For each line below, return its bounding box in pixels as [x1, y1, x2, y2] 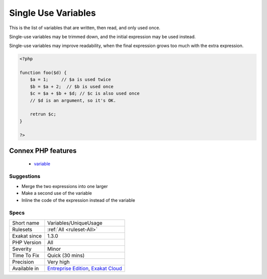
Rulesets [12, 226, 32, 232]
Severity [12, 245, 32, 252]
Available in [12, 265, 39, 272]
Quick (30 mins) [47, 252, 85, 259]
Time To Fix [12, 252, 40, 259]
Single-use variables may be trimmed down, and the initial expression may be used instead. [9, 34, 196, 40]
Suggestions [9, 173, 41, 180]
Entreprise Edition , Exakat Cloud [47, 265, 122, 272]
